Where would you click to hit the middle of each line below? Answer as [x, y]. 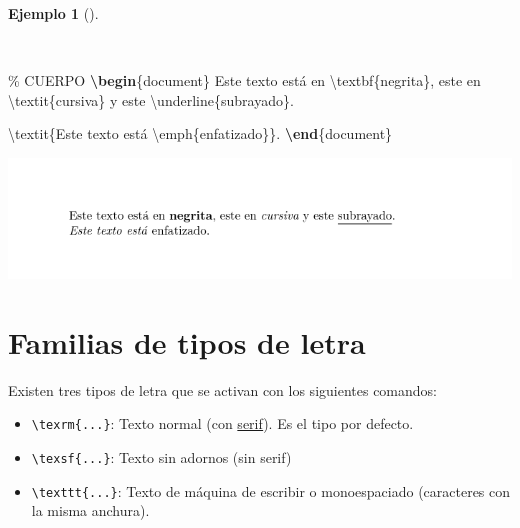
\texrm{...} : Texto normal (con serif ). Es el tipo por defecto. [222, 423]
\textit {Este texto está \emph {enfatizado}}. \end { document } [200, 133]
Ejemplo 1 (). [53, 13]
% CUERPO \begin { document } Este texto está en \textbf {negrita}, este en [244, 80]
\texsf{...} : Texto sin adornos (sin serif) [161, 457]
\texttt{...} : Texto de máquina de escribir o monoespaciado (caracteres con [271, 490]
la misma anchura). [90, 510]
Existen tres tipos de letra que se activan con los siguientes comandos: [223, 389]
